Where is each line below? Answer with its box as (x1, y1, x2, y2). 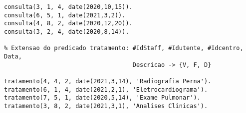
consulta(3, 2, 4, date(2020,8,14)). (4, 28, 129, 35)
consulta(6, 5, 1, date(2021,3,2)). (4, 11, 126, 19)
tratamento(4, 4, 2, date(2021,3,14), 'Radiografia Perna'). (4, 77, 212, 85)
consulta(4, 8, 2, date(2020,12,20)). (4, 20, 133, 27)
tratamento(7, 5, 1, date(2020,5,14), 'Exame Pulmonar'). (4, 94, 201, 102)
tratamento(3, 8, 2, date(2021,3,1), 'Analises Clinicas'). (4, 102, 208, 110)
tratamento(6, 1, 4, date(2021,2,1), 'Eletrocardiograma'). (4, 86, 208, 93)
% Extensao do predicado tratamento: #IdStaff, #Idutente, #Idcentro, (4, 45, 244, 52)
